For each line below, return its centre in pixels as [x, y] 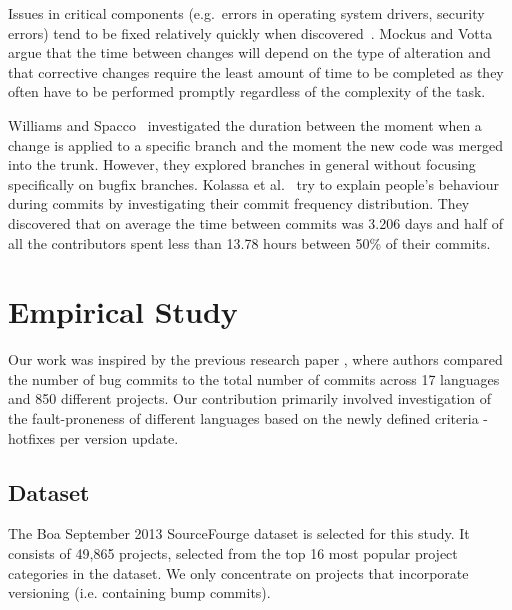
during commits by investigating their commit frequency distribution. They [239, 203]
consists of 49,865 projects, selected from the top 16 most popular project [233, 553]
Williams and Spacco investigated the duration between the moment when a [245, 124]
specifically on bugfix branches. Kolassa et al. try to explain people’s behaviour [253, 183]
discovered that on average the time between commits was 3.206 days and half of [255, 222]
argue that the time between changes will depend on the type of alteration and [249, 52]
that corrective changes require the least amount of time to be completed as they [256, 71]
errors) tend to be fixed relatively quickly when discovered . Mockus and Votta [250, 32]
